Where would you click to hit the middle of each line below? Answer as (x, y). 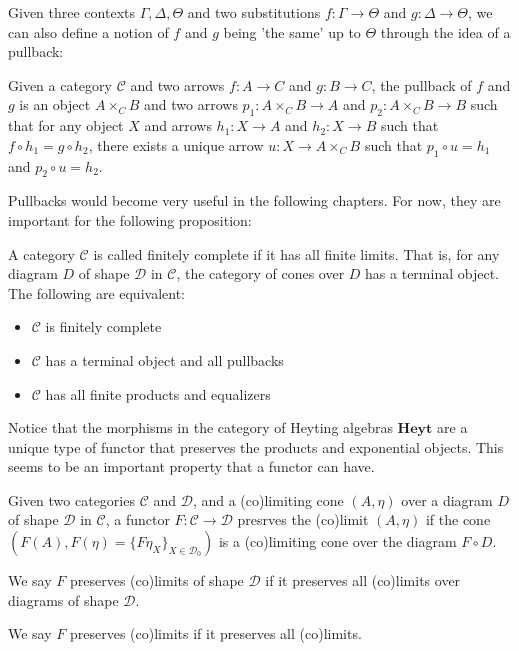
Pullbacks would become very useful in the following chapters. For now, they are (254, 200)
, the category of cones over (260, 273)
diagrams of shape (63, 599)
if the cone (458, 519)
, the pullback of (421, 84)
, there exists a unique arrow (176, 144)
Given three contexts (71, 12)
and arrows (178, 125)
